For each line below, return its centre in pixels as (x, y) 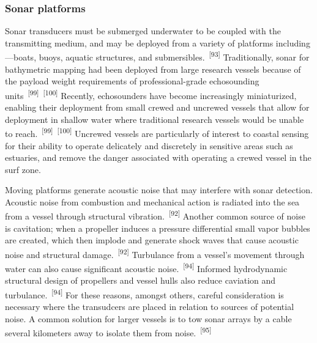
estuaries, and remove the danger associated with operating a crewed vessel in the (158, 157)
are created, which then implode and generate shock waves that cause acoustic (152, 240)
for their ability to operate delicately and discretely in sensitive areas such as (149, 145)
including (293, 42)
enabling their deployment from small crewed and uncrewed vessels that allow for (157, 107)
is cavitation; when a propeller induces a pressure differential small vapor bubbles (158, 228)
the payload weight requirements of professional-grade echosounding (132, 81)
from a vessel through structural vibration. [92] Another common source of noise (155, 215)
